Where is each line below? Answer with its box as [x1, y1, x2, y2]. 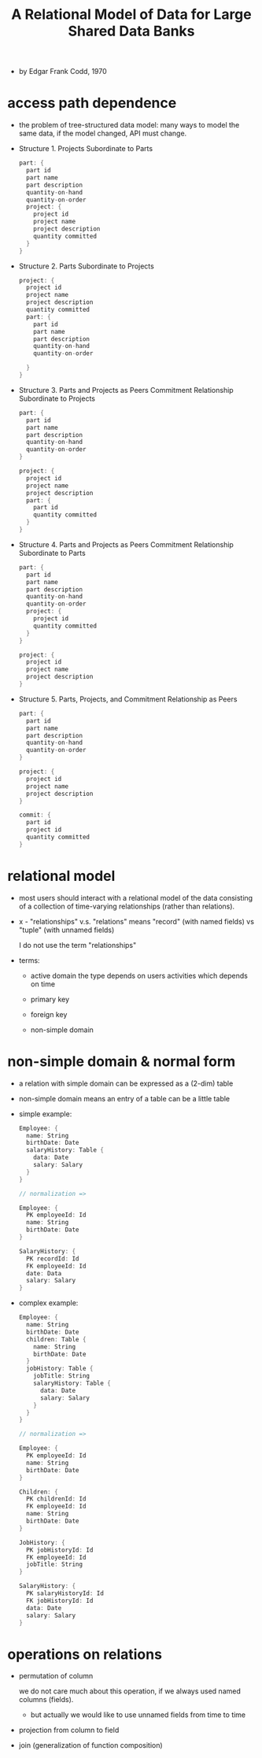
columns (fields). [18, 1695, 74, 1704]
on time [30, 979, 56, 989]
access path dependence [7, 94, 177, 112]
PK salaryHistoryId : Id [26, 1590, 104, 1597]
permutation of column [18, 1671, 94, 1681]
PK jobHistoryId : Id [26, 1545, 94, 1554]
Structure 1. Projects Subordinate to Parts [18, 144, 153, 154]
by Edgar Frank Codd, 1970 [18, 67, 107, 76]
